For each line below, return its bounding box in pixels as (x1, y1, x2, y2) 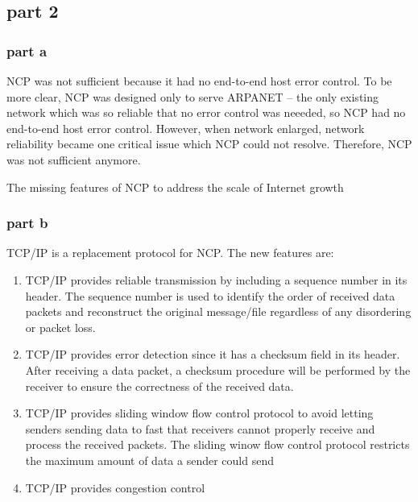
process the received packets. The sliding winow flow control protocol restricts (25, 436, 410, 453)
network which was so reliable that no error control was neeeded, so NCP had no (6, 104, 406, 121)
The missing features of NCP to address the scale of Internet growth (6, 178, 344, 195)
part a (6, 40, 48, 60)
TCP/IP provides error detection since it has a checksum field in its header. (25, 346, 400, 363)
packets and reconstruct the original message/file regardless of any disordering (25, 303, 412, 320)
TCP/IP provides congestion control (25, 479, 205, 496)
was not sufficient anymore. (6, 151, 141, 168)
